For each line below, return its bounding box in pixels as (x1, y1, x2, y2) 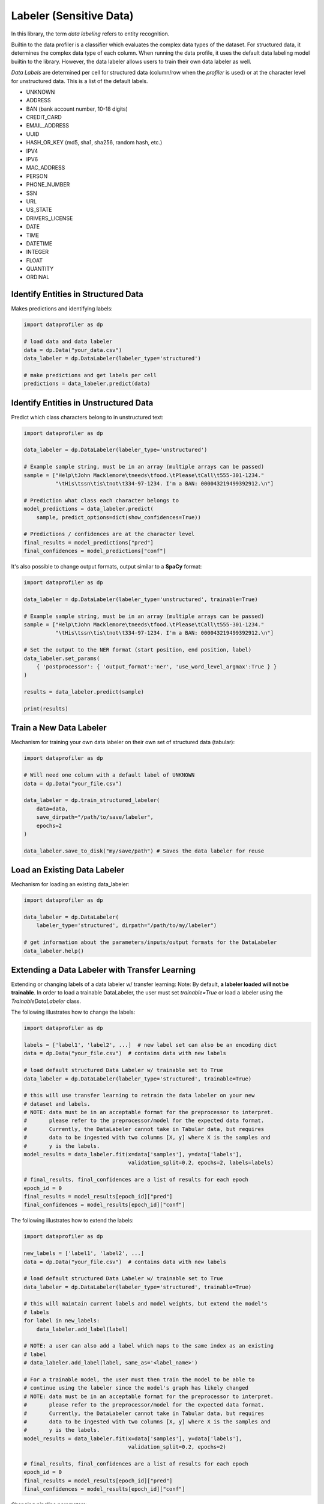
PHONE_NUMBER (26, 181, 70, 188)
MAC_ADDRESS (26, 164, 65, 171)
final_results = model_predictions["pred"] (23, 539, 154, 546)
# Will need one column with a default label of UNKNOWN (23, 772, 195, 778)
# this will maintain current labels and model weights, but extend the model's (23, 1300, 268, 1307)
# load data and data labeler (23, 338, 113, 345)
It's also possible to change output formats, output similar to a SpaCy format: (11, 563, 202, 570)
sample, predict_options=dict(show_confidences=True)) (36, 514, 201, 520)
